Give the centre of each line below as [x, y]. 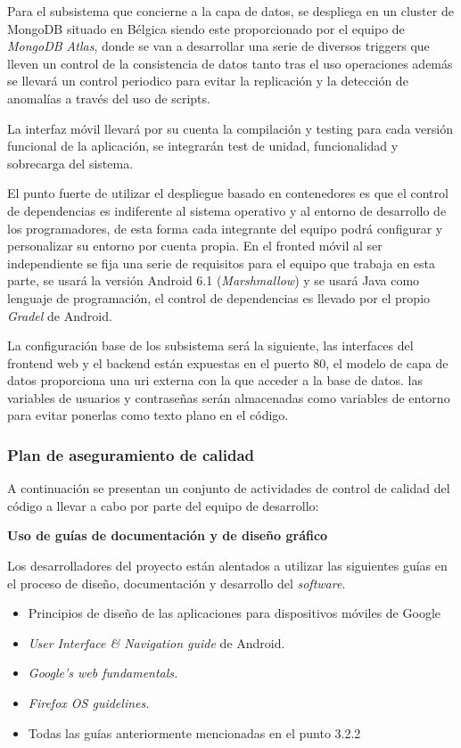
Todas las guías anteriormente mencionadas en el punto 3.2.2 [194, 732]
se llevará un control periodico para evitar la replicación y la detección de [208, 81]
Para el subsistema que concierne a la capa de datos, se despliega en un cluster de [230, 11]
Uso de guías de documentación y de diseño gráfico [168, 535]
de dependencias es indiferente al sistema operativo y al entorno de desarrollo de [227, 210]
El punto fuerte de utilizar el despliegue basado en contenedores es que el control [228, 193]
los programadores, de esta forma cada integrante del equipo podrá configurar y [225, 228]
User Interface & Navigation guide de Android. [156, 642]
